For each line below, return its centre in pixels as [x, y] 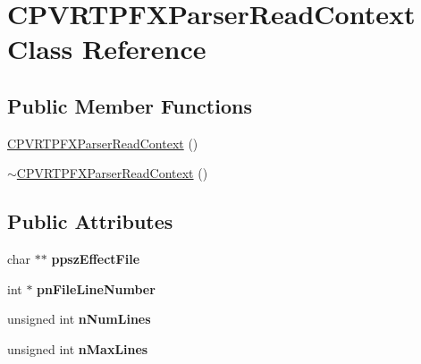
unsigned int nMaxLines [78, 348]
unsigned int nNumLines [79, 319]
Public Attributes [90, 221]
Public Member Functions [130, 105]
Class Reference [107, 49]
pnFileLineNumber [96, 288]
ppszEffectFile [96, 259]
